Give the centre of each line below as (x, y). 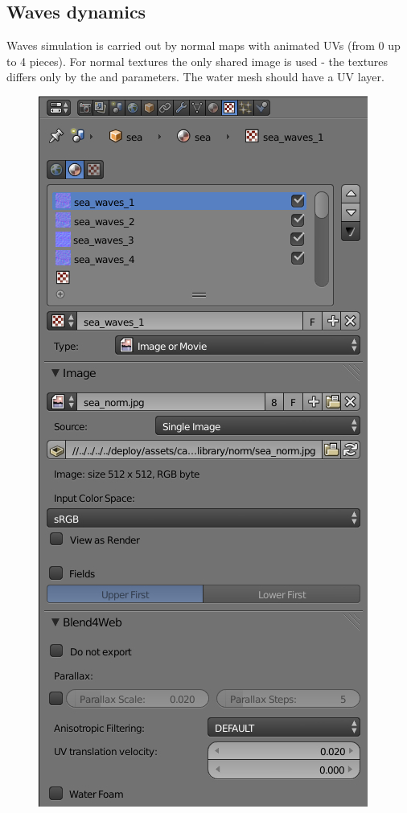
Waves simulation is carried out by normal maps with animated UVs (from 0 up (203, 45)
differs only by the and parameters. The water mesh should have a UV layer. (195, 77)
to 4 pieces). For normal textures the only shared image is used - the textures (197, 61)
